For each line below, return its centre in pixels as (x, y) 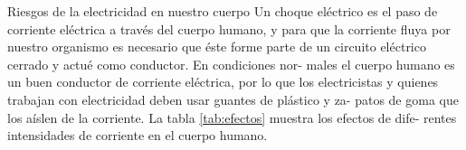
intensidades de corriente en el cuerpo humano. (138, 135)
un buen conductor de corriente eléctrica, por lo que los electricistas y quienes (223, 82)
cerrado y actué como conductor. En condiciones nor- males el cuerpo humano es (231, 64)
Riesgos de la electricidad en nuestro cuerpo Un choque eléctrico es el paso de (223, 11)
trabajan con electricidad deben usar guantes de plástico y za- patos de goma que (233, 99)
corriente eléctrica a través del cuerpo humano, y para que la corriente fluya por (229, 28)
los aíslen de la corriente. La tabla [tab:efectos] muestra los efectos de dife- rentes (232, 117)
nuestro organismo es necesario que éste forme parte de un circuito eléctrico (217, 47)
